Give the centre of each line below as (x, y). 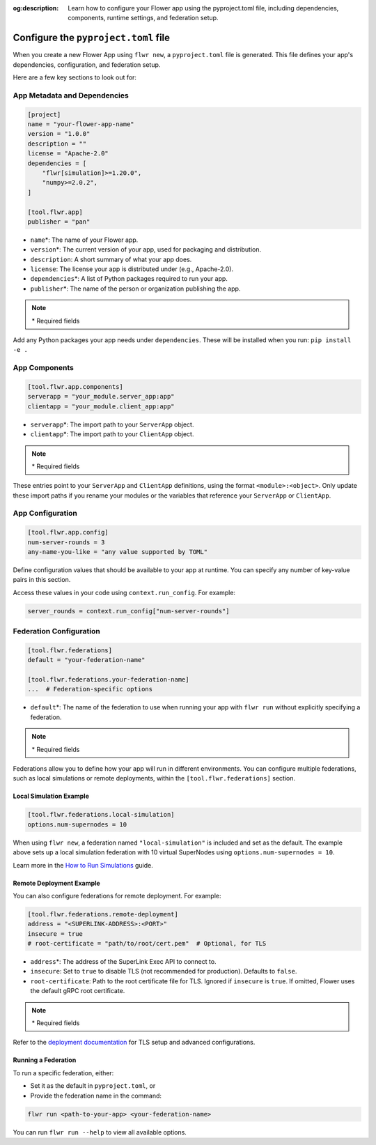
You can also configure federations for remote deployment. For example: (117, 896)
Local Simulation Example (51, 796)
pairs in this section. (42, 580)
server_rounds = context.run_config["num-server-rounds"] (128, 611)
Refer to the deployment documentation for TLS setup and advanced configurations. (134, 1043)
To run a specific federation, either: (63, 1073)
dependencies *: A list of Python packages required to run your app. (129, 279)
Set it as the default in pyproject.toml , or (93, 1086)
